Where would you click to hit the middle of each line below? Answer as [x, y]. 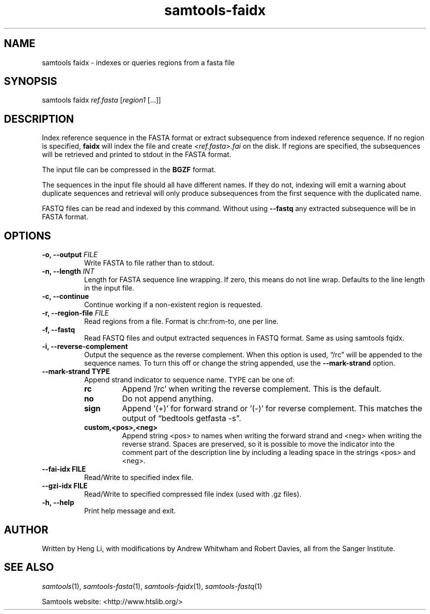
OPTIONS [27, 236]
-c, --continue [66, 296]
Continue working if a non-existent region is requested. [173, 305]
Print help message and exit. [130, 511]
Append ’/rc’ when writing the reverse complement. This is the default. [252, 389]
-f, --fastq [58, 330]
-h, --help [58, 503]
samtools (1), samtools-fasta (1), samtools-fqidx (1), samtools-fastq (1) [152, 586]
